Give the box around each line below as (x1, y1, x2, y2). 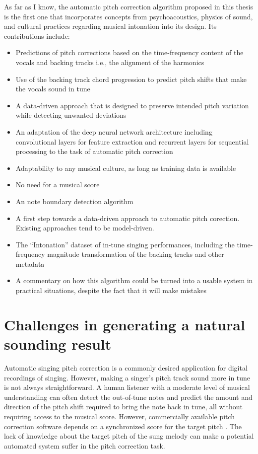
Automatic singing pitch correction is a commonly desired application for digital (4, 362, 248, 373)
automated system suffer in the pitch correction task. (4, 440, 165, 451)
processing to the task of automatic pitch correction (15, 146, 173, 156)
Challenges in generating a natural (4, 314, 245, 334)
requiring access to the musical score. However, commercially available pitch (4, 411, 235, 421)
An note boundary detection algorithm (15, 196, 133, 206)
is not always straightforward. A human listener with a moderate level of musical (4, 382, 250, 392)
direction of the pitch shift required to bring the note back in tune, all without (4, 401, 243, 412)
